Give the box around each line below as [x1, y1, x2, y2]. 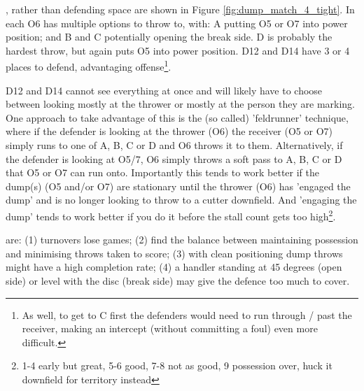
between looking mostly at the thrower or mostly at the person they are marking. [6, 97, 355, 111]
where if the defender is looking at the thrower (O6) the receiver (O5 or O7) [6, 124, 332, 138]
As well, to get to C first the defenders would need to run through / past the [22, 307, 352, 322]
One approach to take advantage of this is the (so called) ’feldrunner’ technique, [6, 110, 349, 125]
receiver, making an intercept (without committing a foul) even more [22, 321, 318, 336]
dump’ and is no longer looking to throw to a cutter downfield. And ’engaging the [6, 192, 357, 207]
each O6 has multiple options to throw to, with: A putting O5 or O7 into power [6, 15, 348, 30]
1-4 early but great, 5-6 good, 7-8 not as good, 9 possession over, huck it [22, 358, 332, 373]
